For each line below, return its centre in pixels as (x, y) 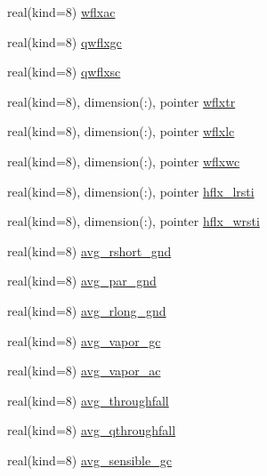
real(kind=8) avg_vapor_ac (84, 371)
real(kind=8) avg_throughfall (88, 400)
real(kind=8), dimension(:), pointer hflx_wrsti (133, 221)
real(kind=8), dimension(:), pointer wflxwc (124, 161)
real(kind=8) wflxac (61, 12)
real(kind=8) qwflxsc (64, 72)
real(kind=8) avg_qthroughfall (92, 430)
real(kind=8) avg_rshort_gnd (89, 250)
